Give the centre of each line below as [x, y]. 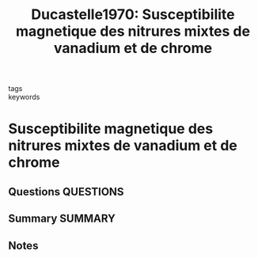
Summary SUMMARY [62, 219]
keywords [24, 97]
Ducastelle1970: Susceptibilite [133, 15]
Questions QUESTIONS [66, 192]
